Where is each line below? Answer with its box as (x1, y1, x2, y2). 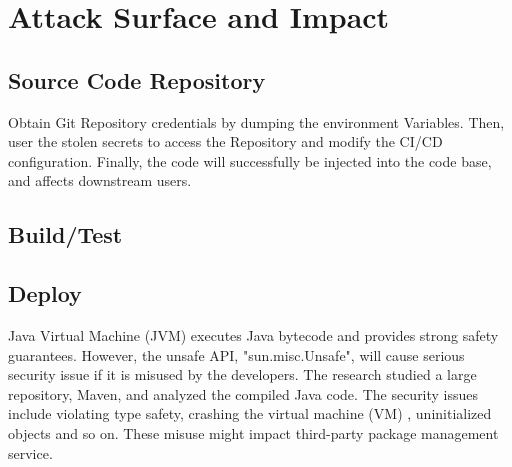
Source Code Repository (8, 64, 266, 95)
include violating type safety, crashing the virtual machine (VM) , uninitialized (8, 403, 492, 424)
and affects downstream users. (8, 170, 192, 191)
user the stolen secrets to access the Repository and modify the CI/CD (8, 131, 443, 152)
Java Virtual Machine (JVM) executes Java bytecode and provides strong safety (8, 324, 499, 345)
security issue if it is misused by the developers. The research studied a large (8, 364, 477, 385)
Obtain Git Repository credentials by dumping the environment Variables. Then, (8, 111, 505, 132)
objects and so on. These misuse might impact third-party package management (8, 422, 499, 443)
